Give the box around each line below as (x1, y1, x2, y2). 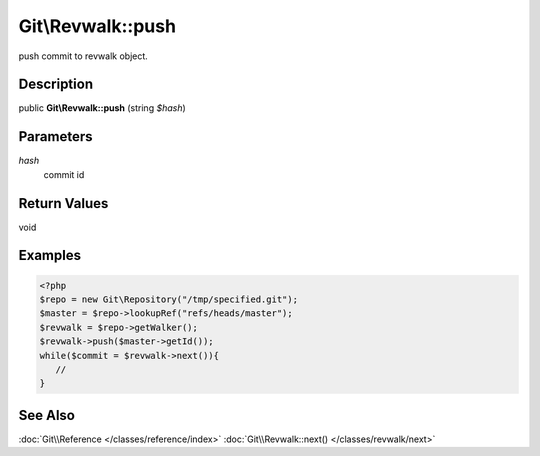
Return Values (18, 195, 109, 212)
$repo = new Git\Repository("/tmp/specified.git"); (39, 294, 299, 305)
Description (18, 76, 94, 93)
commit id (43, 168, 85, 180)
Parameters (18, 128, 93, 145)
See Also (18, 406, 75, 424)
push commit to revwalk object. (18, 50, 149, 62)
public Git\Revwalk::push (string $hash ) (18, 102, 187, 114)
